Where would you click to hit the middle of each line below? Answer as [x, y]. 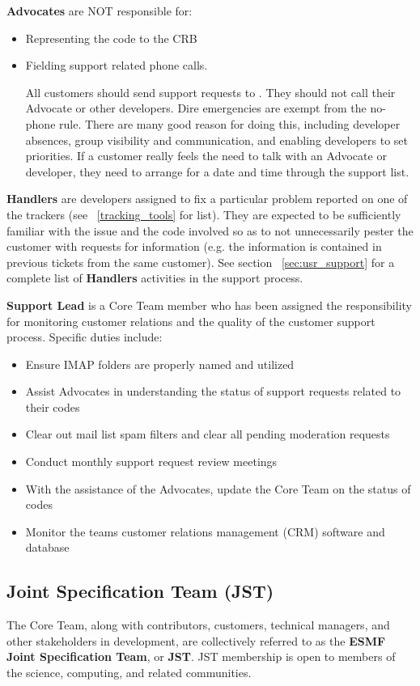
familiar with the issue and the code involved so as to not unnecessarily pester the [210, 230]
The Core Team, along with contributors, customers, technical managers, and [198, 625]
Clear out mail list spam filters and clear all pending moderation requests [208, 434]
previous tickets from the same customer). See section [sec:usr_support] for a [201, 262]
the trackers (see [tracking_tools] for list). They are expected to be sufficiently [204, 214]
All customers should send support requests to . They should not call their [210, 92]
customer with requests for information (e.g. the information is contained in [194, 246]
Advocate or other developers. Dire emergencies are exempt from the [196, 108]
